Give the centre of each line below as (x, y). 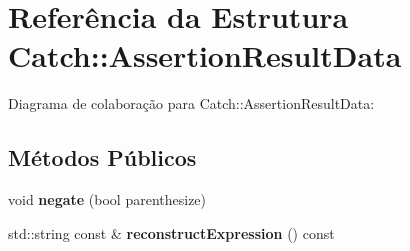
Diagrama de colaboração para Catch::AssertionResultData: (191, 103)
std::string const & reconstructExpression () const (171, 232)
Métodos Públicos (102, 157)
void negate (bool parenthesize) (107, 199)
